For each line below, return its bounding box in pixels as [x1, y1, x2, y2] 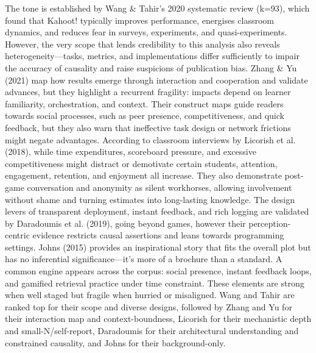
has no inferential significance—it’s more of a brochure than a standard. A [5, 252, 283, 265]
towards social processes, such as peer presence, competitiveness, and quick [5, 109, 284, 122]
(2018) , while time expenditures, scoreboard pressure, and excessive [5, 145, 256, 158]
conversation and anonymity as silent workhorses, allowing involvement [27, 180, 292, 193]
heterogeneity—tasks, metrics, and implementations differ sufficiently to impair [5, 49, 300, 62]
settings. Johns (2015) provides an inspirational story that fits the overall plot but [5, 240, 311, 253]
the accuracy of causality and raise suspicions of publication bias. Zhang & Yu [5, 61, 297, 74]
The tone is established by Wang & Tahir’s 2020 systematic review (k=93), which [5, 2, 310, 14]
